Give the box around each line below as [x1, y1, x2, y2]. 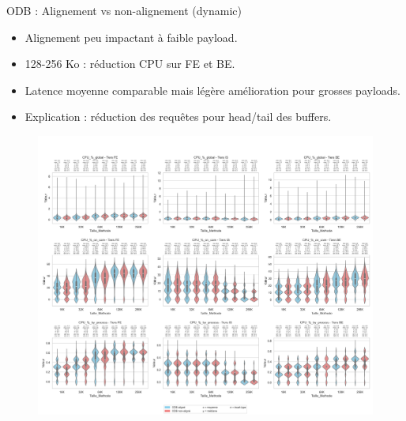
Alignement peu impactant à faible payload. [24, 28, 238, 45]
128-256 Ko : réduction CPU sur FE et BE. [24, 55, 235, 72]
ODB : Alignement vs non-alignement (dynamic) [6, 2, 242, 18]
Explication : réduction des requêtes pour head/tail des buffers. [24, 108, 332, 125]
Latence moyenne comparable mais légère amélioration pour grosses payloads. [24, 81, 400, 98]
